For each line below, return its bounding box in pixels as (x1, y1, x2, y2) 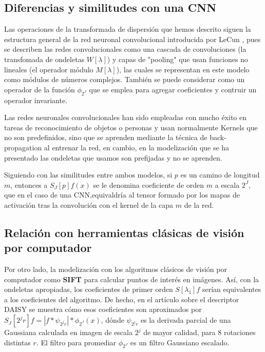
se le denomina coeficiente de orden (93, 179, 204, 190)
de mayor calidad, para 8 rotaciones (143, 327, 256, 338)
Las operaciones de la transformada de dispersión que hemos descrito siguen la (4, 24, 251, 34)
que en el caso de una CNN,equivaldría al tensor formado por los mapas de (4, 189, 240, 200)
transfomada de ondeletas (4, 53, 85, 64)
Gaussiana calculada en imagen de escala (4, 327, 132, 338)
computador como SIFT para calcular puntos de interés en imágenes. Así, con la (4, 273, 259, 284)
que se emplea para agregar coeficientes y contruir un (89, 84, 257, 94)
